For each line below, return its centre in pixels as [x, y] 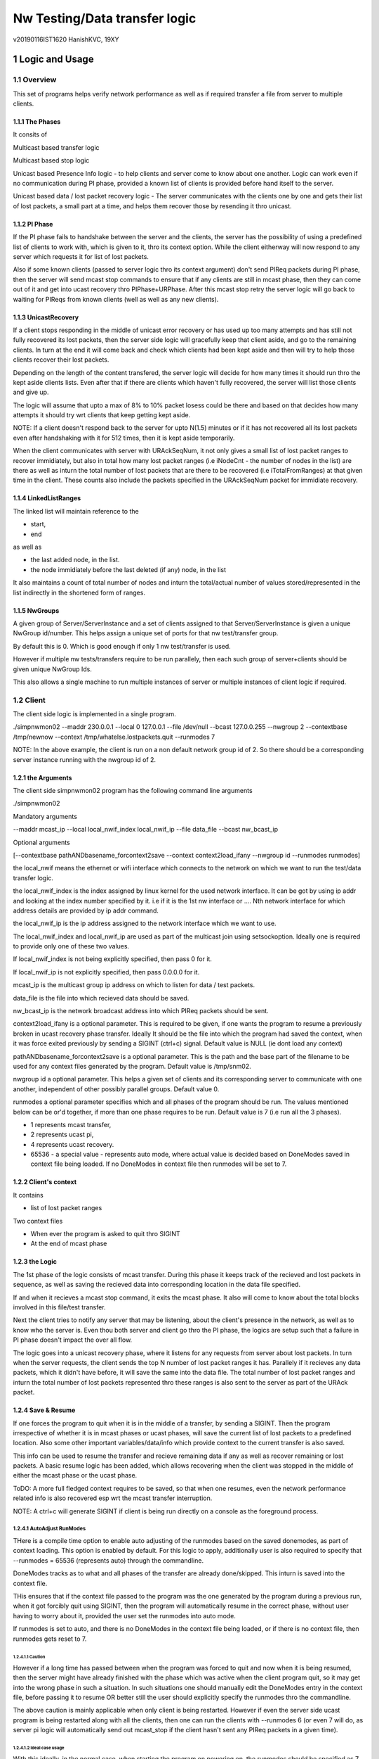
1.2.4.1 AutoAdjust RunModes [49, 1529]
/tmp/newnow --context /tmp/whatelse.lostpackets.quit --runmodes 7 [114, 737]
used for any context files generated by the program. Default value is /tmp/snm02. [132, 1066]
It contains [28, 1195]
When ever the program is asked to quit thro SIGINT [105, 1234]
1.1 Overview [35, 80]
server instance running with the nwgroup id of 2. [85, 759]
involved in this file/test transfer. [59, 1307]
